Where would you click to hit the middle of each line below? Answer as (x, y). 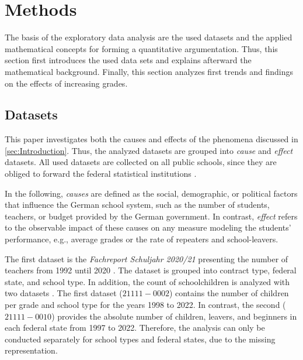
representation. (31, 350)
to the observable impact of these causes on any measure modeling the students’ (148, 227)
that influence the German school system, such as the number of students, (137, 205)
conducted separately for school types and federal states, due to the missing (140, 339)
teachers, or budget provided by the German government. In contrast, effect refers (151, 216)
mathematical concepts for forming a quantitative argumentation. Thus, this (141, 48)
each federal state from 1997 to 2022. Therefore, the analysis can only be (135, 328)
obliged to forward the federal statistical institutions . (101, 174)
